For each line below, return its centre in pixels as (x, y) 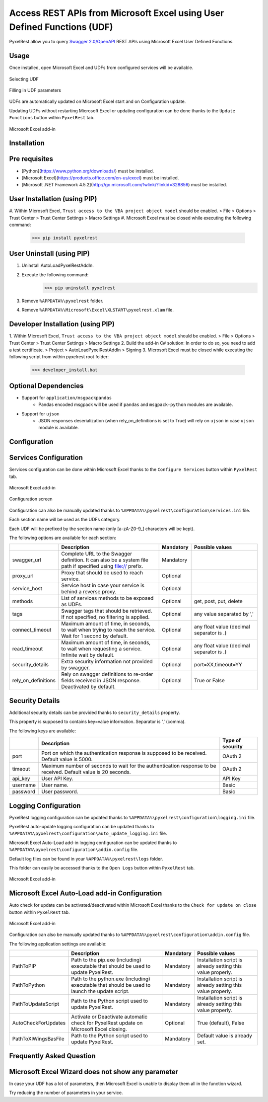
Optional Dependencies (46, 386)
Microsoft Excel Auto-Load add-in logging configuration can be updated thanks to (93, 843)
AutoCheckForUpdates (39, 1023)
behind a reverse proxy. (89, 592)
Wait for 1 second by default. (95, 636)
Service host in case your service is (103, 585)
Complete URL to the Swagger (97, 554)
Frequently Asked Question (53, 1056)
